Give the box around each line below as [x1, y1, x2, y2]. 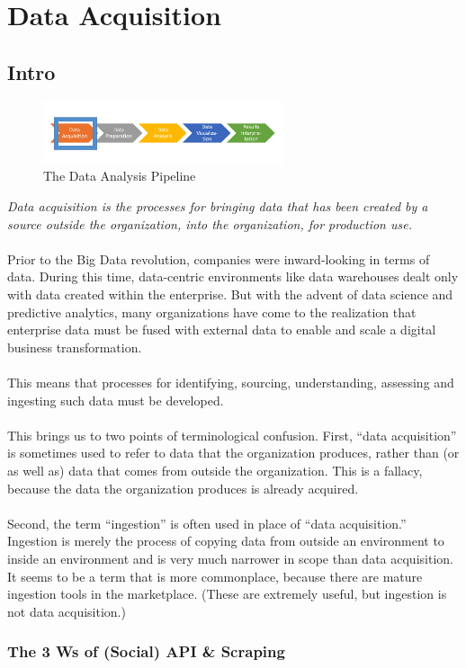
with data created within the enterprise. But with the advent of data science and [7, 285, 453, 303]
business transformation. [7, 337, 142, 356]
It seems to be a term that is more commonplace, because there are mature [7, 566, 423, 585]
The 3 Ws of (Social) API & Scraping [7, 640, 285, 663]
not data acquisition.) [7, 601, 126, 620]
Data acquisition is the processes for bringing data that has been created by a [7, 197, 428, 216]
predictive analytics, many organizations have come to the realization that [7, 302, 417, 321]
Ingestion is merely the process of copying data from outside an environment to [7, 531, 444, 550]
